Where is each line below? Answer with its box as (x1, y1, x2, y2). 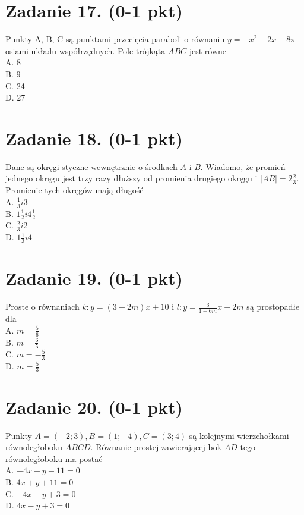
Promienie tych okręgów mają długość (5, 184, 144, 196)
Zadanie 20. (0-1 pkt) (5, 394, 183, 419)
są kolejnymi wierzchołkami (189, 429, 289, 441)
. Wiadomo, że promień (200, 160, 286, 172)
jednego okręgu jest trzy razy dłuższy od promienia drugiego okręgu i (5, 172, 258, 184)
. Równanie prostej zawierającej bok (90, 441, 222, 453)
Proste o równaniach (5, 300, 80, 313)
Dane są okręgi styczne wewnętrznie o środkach (5, 160, 178, 172)
